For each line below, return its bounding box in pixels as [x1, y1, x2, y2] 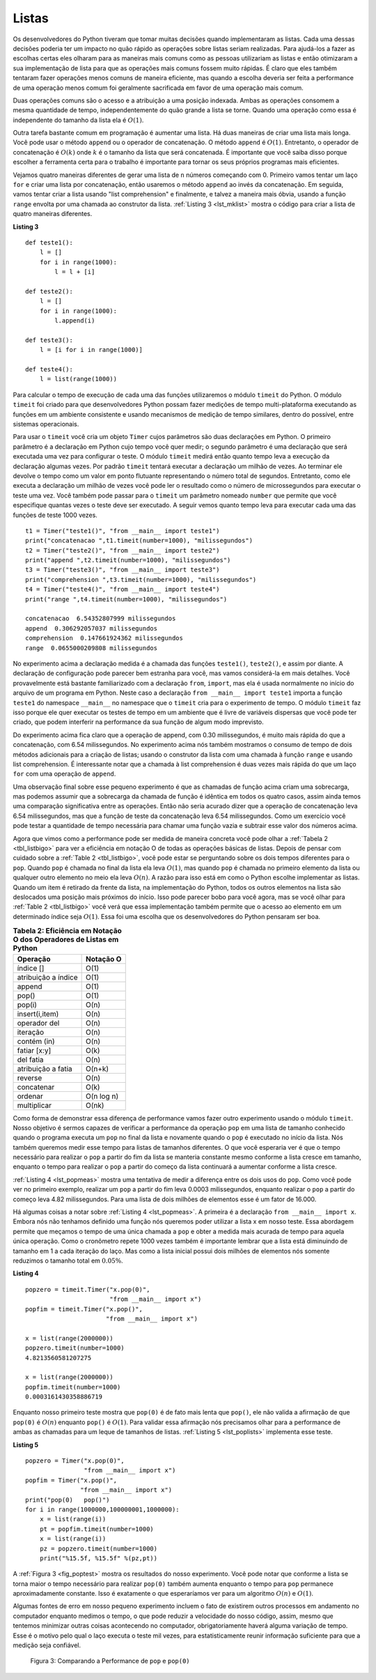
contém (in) [17, 1036, 55, 1046]
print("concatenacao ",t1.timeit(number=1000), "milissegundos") [25, 537, 253, 545]
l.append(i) [54, 317, 95, 325]
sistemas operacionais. [13, 420, 79, 428]
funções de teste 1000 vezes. [13, 511, 97, 519]
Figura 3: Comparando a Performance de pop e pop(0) [30, 1657, 191, 1665]
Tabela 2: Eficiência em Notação [13, 926, 122, 936]
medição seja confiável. [13, 1641, 81, 1649]
